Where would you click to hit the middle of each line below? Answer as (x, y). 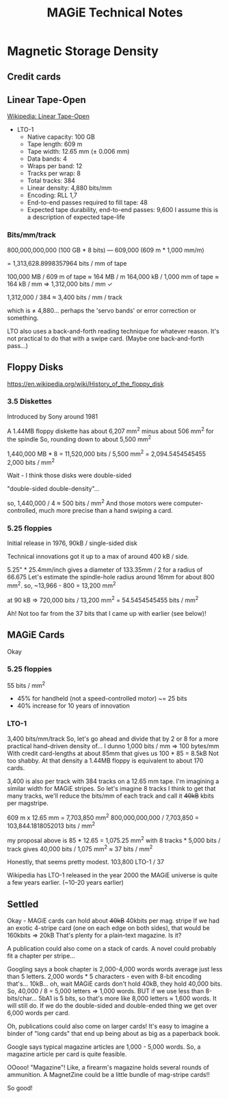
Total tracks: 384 (51, 181)
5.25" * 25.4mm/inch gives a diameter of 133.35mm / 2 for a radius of (105, 570)
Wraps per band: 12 (55, 166)
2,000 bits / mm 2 (31, 461)
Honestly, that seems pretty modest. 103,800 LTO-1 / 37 (86, 862)
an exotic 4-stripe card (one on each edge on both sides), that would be (109, 928)
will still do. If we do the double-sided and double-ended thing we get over (112, 1006)
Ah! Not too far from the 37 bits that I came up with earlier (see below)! (107, 613)
